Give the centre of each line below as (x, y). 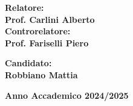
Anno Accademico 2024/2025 (67, 95)
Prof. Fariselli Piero (47, 42)
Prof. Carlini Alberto (50, 19)
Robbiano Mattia (41, 74)
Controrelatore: (38, 31)
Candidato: (28, 63)
